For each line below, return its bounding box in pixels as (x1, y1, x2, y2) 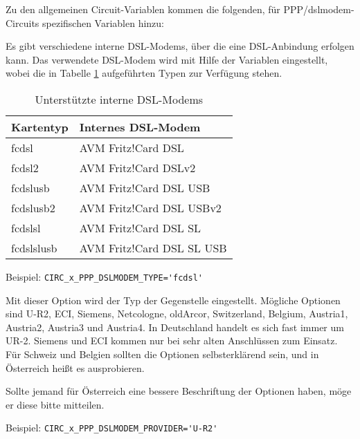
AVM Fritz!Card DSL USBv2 (79, 199, 222, 216)
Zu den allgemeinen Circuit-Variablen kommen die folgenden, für (6, 2, 280, 16)
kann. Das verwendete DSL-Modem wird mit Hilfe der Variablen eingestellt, (6, 52, 328, 66)
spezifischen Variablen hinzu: (42, 15, 164, 30)
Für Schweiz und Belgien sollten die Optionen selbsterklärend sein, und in (6, 347, 319, 361)
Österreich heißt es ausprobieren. (6, 360, 145, 375)
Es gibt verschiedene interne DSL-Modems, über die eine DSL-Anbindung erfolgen (6, 39, 354, 53)
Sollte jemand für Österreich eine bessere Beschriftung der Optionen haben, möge (6, 384, 352, 398)
